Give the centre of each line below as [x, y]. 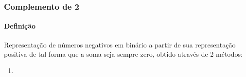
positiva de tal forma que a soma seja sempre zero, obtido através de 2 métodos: [123, 54]
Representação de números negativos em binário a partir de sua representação [120, 44]
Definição [20, 26]
